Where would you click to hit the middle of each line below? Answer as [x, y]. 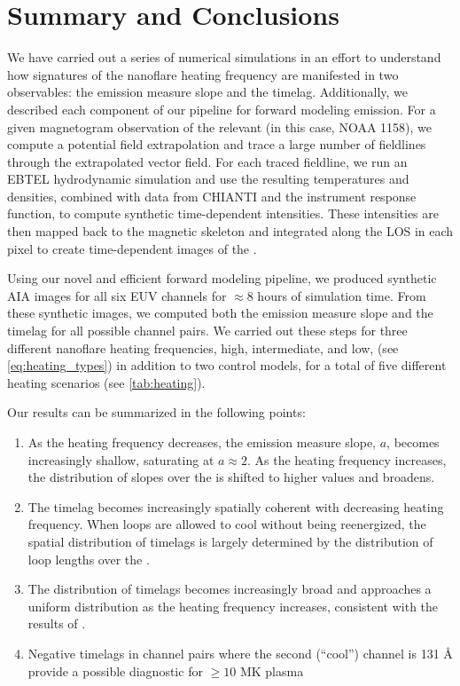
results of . [57, 623]
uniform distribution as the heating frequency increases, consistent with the [233, 606]
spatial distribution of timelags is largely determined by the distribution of [230, 541]
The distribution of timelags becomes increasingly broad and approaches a [230, 589]
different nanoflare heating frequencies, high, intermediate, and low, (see [203, 347]
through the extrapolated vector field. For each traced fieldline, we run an [207, 161]
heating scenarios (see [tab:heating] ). [106, 382]
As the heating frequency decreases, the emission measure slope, [202, 442]
